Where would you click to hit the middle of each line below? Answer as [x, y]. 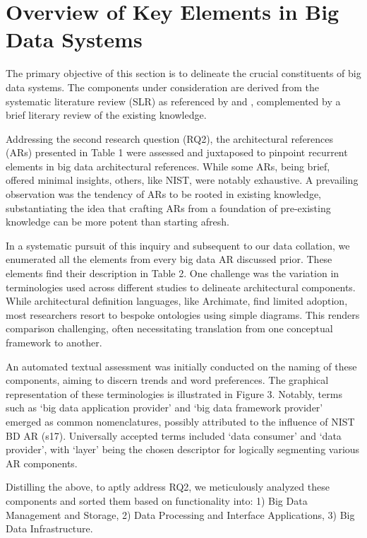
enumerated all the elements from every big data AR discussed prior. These [169, 259]
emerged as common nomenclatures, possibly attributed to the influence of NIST [180, 421]
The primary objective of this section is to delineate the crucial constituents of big [183, 73]
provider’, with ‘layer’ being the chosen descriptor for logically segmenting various [183, 449]
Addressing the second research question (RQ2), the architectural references [170, 138]
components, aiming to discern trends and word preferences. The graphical [167, 380]
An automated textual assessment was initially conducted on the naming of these [181, 366]
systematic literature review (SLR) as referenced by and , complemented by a [173, 101]
